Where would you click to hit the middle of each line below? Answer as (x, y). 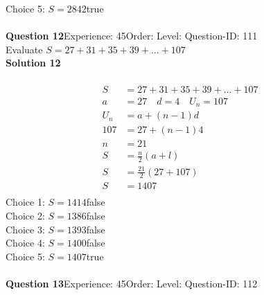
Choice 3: (25, 229)
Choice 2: (25, 216)
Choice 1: (25, 202)
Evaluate (24, 49)
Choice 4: (25, 243)
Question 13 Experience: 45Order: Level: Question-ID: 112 (132, 284)
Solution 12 (33, 63)
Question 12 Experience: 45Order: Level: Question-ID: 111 (132, 36)
